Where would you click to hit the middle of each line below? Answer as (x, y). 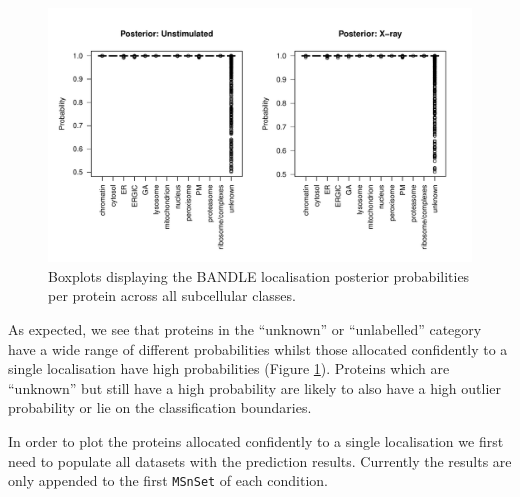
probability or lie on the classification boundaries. (160, 407)
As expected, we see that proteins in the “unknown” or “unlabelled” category (245, 329)
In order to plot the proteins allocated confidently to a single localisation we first (256, 440)
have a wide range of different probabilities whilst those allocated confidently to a (258, 348)
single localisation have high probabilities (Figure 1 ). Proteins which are (229, 368)
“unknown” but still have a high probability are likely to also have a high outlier (255, 387)
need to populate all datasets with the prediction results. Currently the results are (260, 460)
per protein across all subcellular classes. (172, 295)
